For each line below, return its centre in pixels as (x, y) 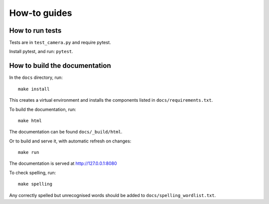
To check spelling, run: (33, 172)
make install (34, 89)
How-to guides (41, 13)
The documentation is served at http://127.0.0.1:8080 (63, 163)
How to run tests (35, 31)
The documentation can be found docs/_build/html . (66, 132)
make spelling (35, 184)
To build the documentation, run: (43, 109)
